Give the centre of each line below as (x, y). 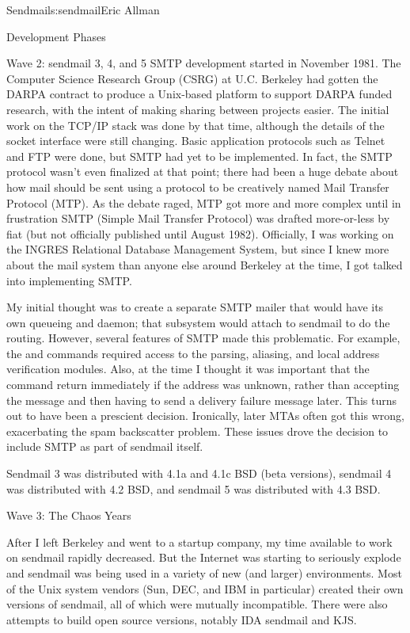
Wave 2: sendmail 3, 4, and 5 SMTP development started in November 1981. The (204, 63)
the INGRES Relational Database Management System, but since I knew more (198, 249)
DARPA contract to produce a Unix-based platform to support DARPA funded (199, 94)
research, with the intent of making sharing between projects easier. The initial (198, 109)
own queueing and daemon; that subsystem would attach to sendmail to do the (198, 322)
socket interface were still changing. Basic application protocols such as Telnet (196, 141)
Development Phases (56, 36)
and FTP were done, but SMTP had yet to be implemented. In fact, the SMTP (199, 156)
